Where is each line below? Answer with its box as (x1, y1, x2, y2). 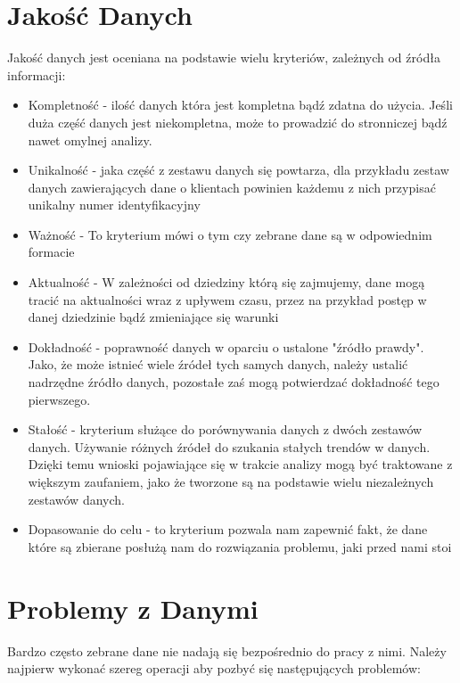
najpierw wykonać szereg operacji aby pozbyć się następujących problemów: (7, 659, 421, 678)
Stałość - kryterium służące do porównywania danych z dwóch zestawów (28, 420, 423, 439)
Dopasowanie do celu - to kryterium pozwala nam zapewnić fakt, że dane (28, 520, 428, 539)
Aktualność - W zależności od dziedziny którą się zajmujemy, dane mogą (28, 273, 425, 292)
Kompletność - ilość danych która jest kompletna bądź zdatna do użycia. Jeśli (28, 95, 453, 114)
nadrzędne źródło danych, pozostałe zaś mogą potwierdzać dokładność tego (28, 373, 439, 391)
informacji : (7, 65, 66, 84)
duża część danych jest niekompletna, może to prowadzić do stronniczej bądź (28, 112, 448, 131)
